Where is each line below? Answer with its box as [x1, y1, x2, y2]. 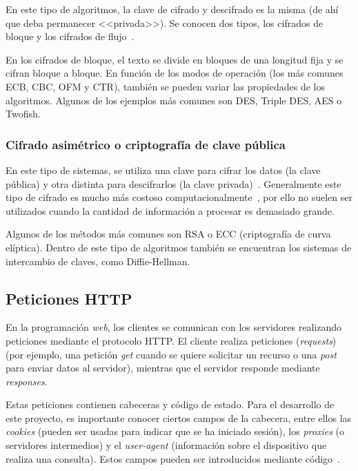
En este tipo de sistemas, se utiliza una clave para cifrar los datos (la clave [6, 162, 321, 177]
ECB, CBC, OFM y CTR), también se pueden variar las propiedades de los [6, 79, 325, 93]
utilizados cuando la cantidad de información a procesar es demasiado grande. [6, 203, 335, 218]
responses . [6, 374, 48, 388]
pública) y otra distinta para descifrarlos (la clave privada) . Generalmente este [6, 176, 341, 191]
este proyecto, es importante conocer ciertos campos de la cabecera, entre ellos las [6, 410, 352, 425]
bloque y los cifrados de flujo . [6, 29, 135, 44]
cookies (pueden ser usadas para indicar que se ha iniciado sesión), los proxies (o [6, 424, 344, 439]
